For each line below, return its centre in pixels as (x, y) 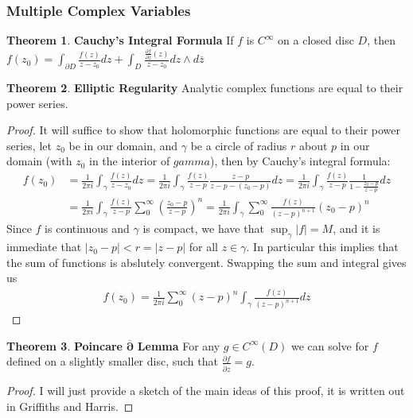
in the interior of (129, 161)
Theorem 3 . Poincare (64, 345)
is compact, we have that (203, 228)
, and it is (357, 228)
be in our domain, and (123, 145)
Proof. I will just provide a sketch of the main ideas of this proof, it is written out (206, 391)
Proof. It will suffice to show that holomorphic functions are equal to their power (203, 130)
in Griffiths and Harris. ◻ (70, 406)
